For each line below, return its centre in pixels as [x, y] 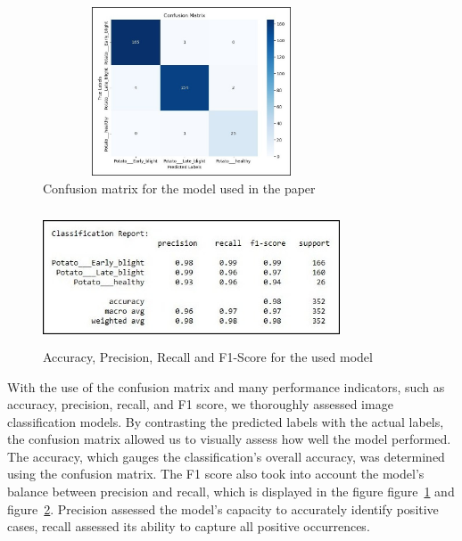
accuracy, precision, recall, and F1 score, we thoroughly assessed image [200, 404]
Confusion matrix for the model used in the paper [179, 188]
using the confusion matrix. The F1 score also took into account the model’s [216, 474]
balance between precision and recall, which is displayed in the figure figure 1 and [231, 492]
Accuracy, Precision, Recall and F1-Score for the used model [208, 356]
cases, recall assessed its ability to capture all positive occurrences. [189, 526]
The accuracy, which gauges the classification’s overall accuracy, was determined [226, 456]
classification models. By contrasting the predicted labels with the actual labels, [226, 421]
